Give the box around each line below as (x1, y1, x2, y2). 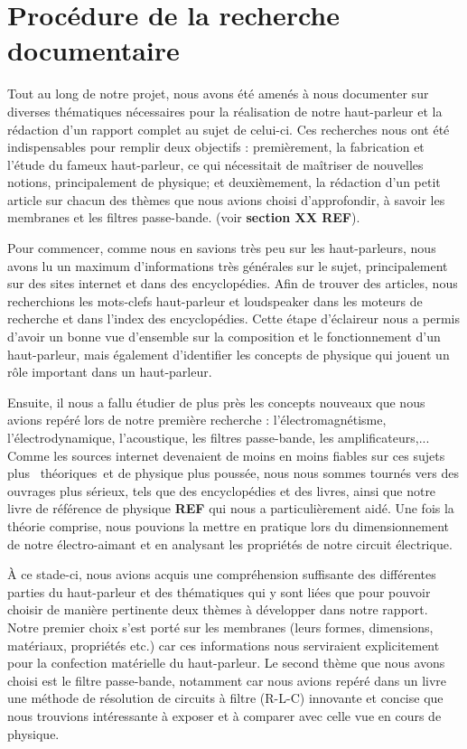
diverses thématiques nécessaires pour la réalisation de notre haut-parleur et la (7, 101, 443, 120)
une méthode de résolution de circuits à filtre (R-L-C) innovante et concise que (7, 688, 444, 707)
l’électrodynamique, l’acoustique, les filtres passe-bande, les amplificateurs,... (7, 428, 430, 446)
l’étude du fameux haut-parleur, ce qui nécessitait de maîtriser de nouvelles (7, 154, 424, 173)
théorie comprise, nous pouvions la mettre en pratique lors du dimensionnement (7, 516, 450, 535)
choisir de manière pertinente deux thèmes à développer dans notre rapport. (7, 600, 428, 619)
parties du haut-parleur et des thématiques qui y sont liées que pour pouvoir (7, 582, 431, 601)
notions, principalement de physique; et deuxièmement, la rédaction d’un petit (7, 173, 441, 192)
